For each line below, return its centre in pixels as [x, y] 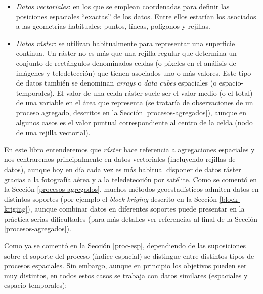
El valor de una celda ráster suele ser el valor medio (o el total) [155, 92]
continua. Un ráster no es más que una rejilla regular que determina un [126, 53]
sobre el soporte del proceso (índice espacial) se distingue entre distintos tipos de [129, 255]
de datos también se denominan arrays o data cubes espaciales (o [116, 83]
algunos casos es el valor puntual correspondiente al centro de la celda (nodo [134, 122]
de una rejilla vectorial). [53, 132]
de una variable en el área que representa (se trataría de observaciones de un [135, 102]
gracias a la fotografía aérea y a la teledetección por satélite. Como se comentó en [131, 179]
